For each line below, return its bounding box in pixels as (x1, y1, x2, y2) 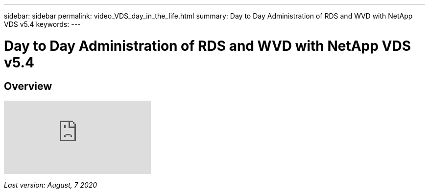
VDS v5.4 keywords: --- (4, 20, 81, 28)
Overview (4, 80, 52, 92)
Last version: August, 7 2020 (4, 180, 97, 189)
